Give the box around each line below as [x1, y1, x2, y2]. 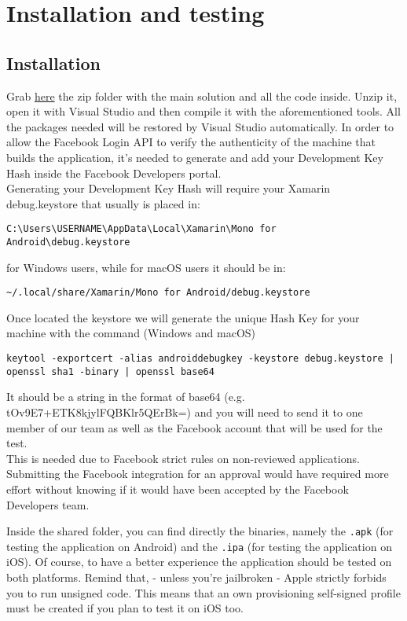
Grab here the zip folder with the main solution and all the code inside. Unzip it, [6, 87, 398, 104]
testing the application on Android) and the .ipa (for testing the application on [6, 538, 392, 554]
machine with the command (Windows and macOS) [6, 325, 256, 341]
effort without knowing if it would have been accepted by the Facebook [6, 480, 349, 497]
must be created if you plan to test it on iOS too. [6, 600, 244, 616]
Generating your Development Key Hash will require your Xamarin [6, 180, 331, 197]
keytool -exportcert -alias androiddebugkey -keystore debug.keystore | [6, 353, 394, 365]
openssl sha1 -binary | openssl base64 [6, 366, 214, 377]
